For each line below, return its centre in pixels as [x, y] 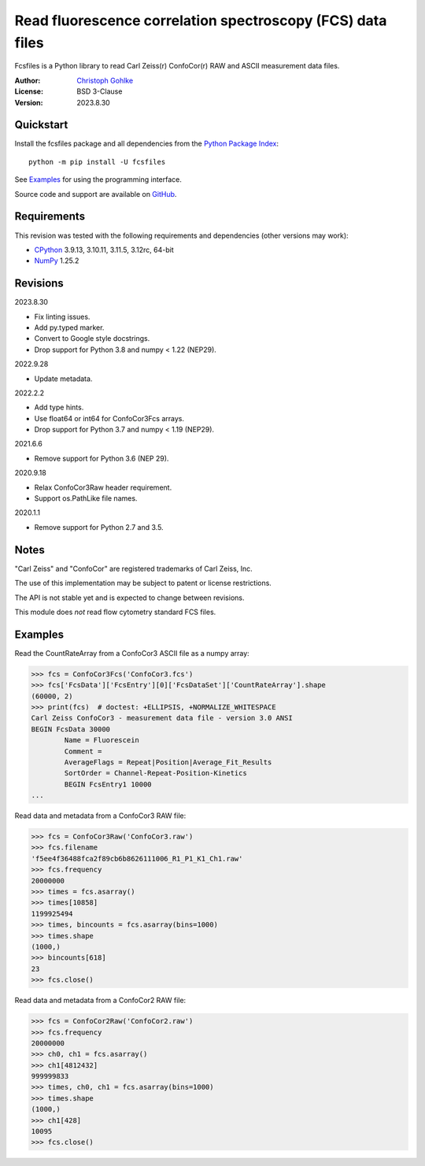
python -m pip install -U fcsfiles [97, 162]
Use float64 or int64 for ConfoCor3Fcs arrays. [109, 418]
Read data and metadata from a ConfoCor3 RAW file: [100, 816]
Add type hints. [59, 407]
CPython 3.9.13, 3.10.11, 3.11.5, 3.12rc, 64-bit [104, 250]
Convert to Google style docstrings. [92, 339]
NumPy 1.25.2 [57, 261]
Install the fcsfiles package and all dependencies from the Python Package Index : [147, 144]
